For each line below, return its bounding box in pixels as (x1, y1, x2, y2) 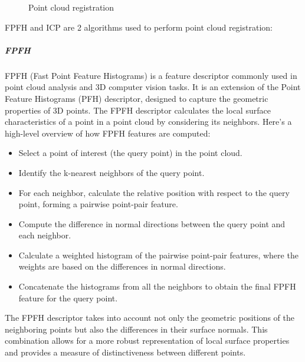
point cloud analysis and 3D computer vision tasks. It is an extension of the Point (5, 81, 301, 93)
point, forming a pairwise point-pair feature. (18, 198, 178, 210)
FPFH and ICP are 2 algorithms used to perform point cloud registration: (5, 21, 273, 33)
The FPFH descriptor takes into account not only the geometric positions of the (5, 311, 294, 324)
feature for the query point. (18, 291, 118, 304)
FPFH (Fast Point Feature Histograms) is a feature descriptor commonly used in (5, 69, 297, 81)
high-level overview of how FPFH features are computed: (5, 127, 211, 139)
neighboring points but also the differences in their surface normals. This (5, 323, 268, 335)
